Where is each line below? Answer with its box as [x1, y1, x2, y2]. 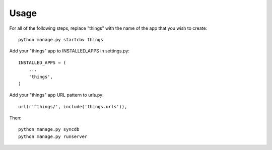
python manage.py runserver [18, 133, 88, 139]
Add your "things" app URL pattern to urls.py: [9, 92, 104, 98]
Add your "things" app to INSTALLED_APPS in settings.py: [9, 48, 129, 54]
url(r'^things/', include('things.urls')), [18, 104, 127, 109]
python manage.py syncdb [18, 126, 80, 132]
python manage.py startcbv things [18, 37, 103, 42]
